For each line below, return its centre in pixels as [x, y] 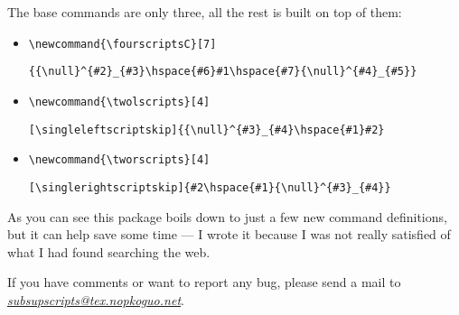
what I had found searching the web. [109, 251]
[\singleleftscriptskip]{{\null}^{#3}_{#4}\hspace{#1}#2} [206, 130]
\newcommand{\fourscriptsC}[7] [122, 44]
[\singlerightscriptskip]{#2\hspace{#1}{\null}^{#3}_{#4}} [210, 187]
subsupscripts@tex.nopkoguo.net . [96, 299]
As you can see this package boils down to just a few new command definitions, [227, 216]
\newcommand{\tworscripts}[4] [119, 160]
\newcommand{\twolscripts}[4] [119, 102]
